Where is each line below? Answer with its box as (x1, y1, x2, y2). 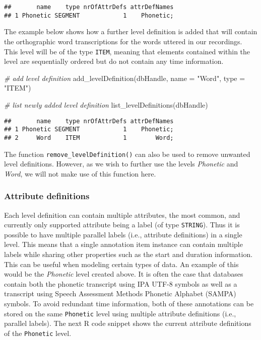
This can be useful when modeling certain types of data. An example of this (4, 259, 239, 269)
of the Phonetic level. (4, 327, 72, 338)
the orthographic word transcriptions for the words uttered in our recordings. (4, 36, 242, 46)
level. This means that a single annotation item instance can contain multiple (4, 239, 243, 249)
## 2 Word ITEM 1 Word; (4, 134, 174, 141)
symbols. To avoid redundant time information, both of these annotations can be (4, 298, 254, 308)
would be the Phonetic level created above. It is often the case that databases (4, 269, 243, 279)
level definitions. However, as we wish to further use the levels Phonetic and (4, 158, 238, 169)
